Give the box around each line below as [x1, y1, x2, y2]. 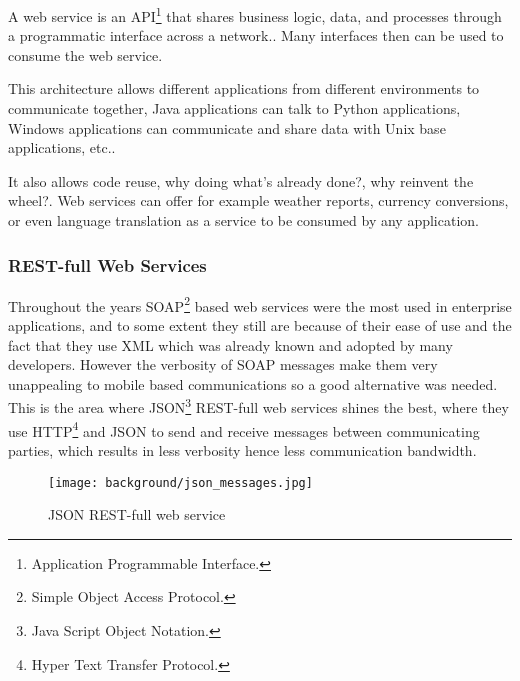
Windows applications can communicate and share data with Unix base [8, 117, 446, 138]
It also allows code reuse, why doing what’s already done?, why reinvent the [8, 170, 474, 191]
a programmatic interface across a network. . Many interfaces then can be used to [8, 25, 504, 46]
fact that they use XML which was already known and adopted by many [8, 334, 453, 355]
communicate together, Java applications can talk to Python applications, [8, 98, 461, 119]
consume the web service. [8, 44, 163, 65]
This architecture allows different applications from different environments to [8, 78, 480, 99]
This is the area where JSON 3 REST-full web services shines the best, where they [8, 394, 509, 418]
